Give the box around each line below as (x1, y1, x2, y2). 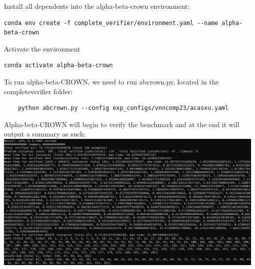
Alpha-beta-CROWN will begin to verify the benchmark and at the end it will (4, 119, 240, 129)
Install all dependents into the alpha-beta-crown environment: (4, 1, 190, 11)
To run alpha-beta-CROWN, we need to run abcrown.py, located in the (4, 76, 219, 86)
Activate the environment (4, 43, 80, 54)
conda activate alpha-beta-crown (4, 62, 113, 69)
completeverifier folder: (4, 86, 73, 96)
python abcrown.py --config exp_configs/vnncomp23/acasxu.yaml (18, 105, 229, 112)
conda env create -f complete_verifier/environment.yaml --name (4, 19, 218, 27)
